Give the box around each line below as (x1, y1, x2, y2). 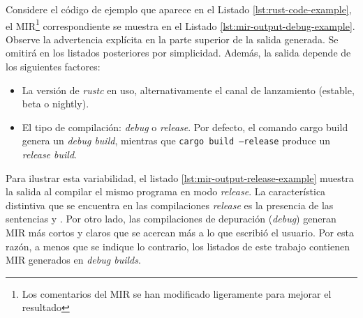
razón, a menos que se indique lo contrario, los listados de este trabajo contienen (6, 238, 350, 253)
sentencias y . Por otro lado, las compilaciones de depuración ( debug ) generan (6, 211, 336, 226)
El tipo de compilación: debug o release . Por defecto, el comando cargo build (22, 119, 348, 134)
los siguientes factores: (6, 59, 101, 74)
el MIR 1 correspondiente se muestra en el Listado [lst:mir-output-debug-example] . (6, 16, 355, 33)
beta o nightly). (22, 96, 89, 111)
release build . (22, 147, 77, 162)
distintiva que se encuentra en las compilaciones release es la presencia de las (6, 197, 334, 212)
